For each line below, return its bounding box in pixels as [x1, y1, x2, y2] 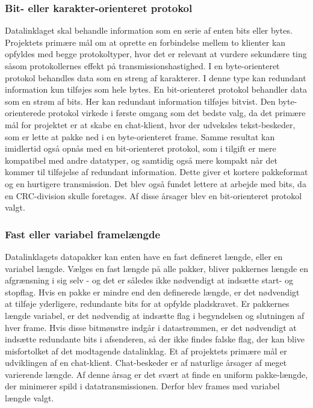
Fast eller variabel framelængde [5, 226, 161, 241]
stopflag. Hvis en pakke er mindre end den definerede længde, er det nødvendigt [5, 285, 300, 298]
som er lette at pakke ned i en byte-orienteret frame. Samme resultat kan [5, 130, 275, 143]
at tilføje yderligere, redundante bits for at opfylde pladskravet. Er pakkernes [5, 297, 290, 310]
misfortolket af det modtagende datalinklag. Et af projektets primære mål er [5, 344, 287, 357]
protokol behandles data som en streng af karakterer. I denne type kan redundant [5, 71, 306, 84]
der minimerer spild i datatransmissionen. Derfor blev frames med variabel [5, 380, 280, 392]
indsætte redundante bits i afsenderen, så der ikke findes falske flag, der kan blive [5, 333, 305, 345]
